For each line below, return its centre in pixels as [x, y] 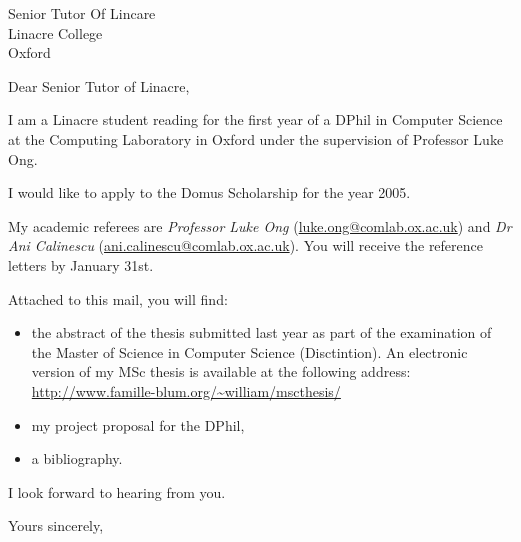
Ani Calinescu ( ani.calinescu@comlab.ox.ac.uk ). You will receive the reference [246, 245]
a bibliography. [77, 458]
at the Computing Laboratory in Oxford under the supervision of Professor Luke [256, 138]
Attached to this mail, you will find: [118, 298]
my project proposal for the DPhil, [138, 424]
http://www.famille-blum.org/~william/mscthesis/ [186, 390]
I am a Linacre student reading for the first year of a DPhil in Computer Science [255, 119]
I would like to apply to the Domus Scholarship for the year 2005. [209, 192]
